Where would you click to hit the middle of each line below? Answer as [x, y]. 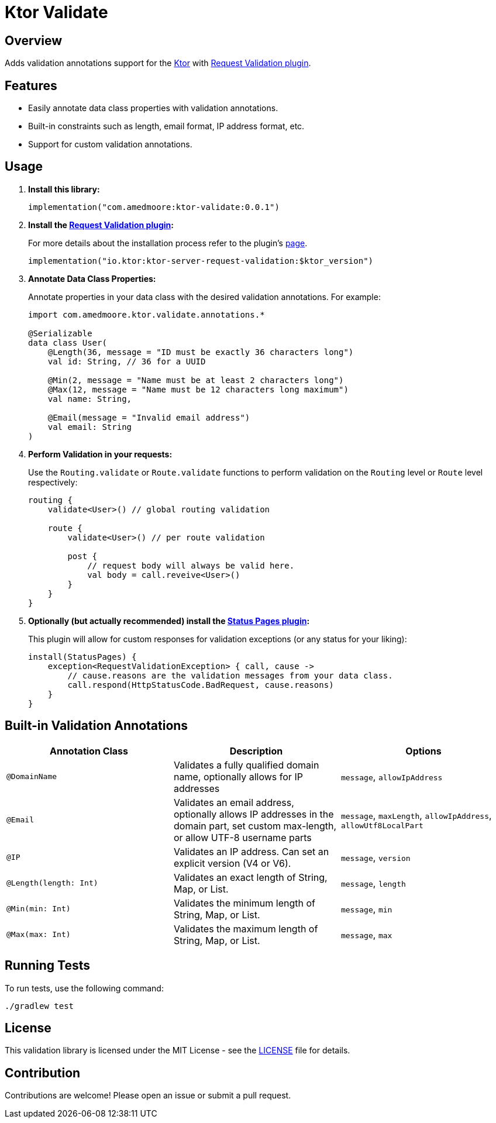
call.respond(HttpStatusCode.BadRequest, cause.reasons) [201, 685]
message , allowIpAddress [392, 776]
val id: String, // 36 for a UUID [127, 361]
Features [31, 85]
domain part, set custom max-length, [255, 826]
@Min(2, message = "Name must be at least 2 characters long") [196, 380]
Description [256, 751]
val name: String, [90, 399]
